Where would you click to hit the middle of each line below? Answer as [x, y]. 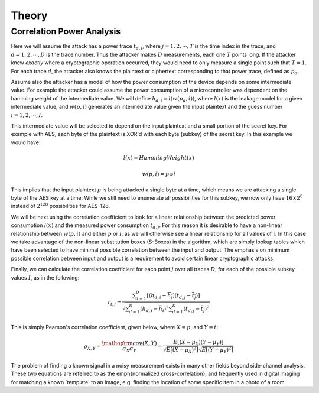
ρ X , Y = [92, 347]
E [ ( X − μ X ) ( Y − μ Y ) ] [198, 343]
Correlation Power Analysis [66, 31]
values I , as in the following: [45, 277]
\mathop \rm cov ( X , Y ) [129, 343]
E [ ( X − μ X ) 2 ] [183, 350]
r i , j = [115, 303]
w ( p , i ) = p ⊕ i [159, 174]
